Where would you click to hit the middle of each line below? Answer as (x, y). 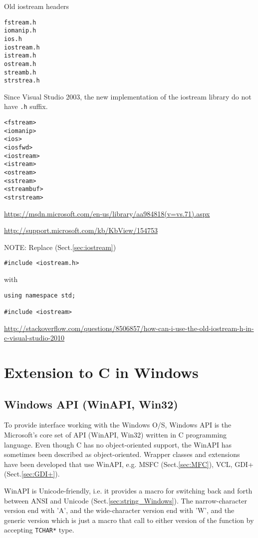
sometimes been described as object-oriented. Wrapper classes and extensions (122, 454)
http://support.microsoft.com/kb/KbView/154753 (81, 230)
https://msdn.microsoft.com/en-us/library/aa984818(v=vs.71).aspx (107, 213)
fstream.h (20, 22)
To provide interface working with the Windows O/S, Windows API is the (118, 425)
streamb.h (20, 72)
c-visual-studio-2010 (34, 338)
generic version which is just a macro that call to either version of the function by (129, 520)
